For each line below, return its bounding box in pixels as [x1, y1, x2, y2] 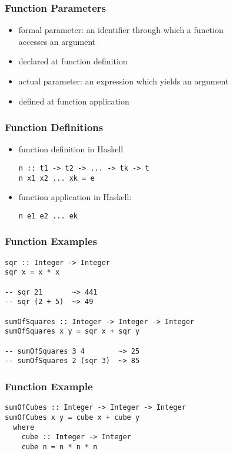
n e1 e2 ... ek [18, 211, 78, 220]
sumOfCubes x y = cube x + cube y [5, 413, 140, 422]
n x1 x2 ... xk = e [18, 174, 95, 182]
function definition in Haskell [18, 143, 124, 155]
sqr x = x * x [5, 268, 60, 277]
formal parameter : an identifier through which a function [18, 24, 224, 36]
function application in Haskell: [18, 191, 132, 203]
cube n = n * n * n [21, 442, 98, 451]
